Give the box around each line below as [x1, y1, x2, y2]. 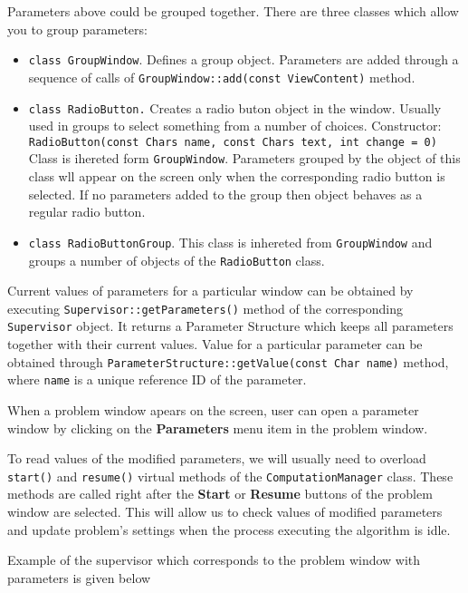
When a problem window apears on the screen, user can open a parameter [7, 400, 419, 419]
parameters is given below [7, 568, 151, 587]
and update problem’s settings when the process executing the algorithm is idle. [7, 520, 451, 539]
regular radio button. [28, 202, 146, 221]
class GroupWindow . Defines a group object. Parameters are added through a [28, 50, 459, 69]
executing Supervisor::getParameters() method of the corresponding [7, 298, 403, 317]
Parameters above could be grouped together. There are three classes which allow [7, 2, 459, 20]
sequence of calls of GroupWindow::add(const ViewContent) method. [28, 67, 415, 86]
